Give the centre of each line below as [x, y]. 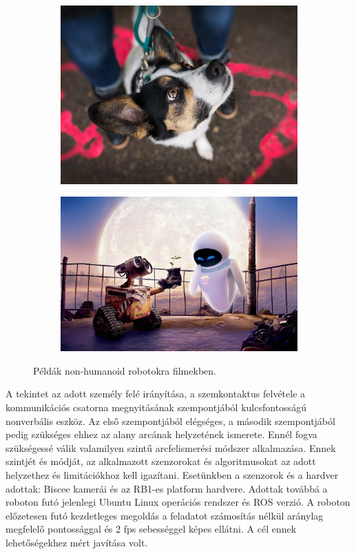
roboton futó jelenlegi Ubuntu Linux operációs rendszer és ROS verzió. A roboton [178, 502]
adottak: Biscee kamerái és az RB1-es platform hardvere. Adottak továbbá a [167, 488]
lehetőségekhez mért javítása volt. [77, 542]
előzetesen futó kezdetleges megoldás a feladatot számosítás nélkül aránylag [165, 515]
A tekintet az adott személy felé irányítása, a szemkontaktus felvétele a [156, 394]
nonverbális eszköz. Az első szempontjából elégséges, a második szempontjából [170, 421]
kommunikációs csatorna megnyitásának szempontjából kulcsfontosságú [156, 407]
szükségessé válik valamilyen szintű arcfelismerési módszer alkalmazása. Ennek [171, 447]
